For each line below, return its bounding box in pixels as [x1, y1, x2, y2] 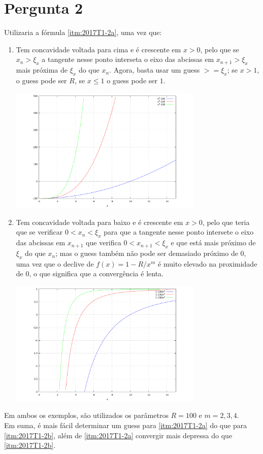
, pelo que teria [202, 216, 250, 227]
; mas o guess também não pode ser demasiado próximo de [55, 248, 238, 258]
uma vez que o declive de [16, 258, 94, 269]
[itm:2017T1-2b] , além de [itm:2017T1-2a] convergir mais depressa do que [4, 430, 233, 440]
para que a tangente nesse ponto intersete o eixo [104, 226, 254, 237]
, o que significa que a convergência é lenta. [29, 268, 163, 279]
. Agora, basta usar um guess [109, 64, 200, 75]
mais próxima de [16, 64, 68, 75]
